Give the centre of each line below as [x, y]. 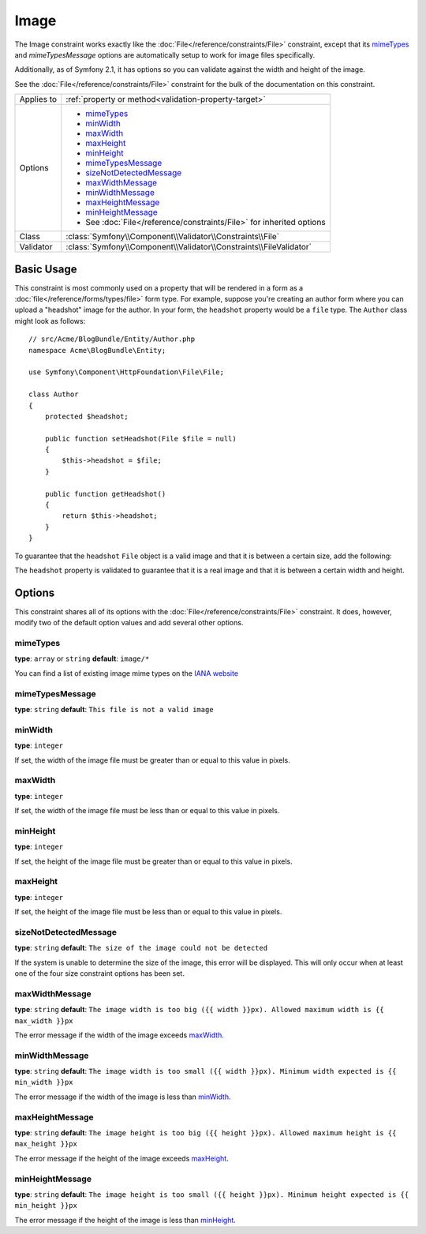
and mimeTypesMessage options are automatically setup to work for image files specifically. [165, 54]
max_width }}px [44, 1021]
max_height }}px [46, 1144]
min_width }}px [44, 1082]
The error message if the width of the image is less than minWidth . [123, 1097]
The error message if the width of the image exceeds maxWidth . [120, 1035]
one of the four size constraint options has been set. [99, 973]
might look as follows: [50, 321]
